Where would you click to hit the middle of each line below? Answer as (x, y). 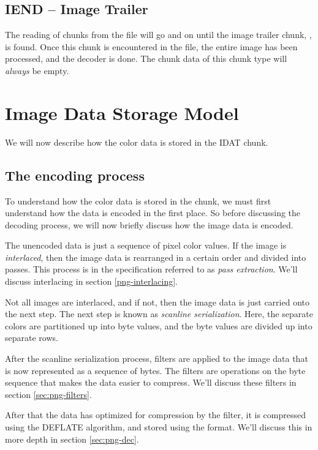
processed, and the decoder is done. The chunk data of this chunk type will (146, 58)
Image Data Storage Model (122, 112)
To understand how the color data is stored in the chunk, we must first (138, 201)
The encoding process (75, 175)
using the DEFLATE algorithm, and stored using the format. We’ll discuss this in (159, 427)
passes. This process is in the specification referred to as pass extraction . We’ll (151, 269)
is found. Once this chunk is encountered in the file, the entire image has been (151, 46)
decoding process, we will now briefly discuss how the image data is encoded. (149, 224)
